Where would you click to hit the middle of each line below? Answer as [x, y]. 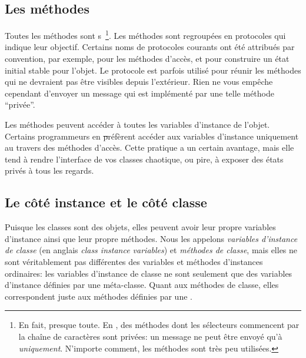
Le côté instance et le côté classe [106, 202]
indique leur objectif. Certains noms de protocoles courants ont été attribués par [150, 47]
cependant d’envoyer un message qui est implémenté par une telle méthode [139, 93]
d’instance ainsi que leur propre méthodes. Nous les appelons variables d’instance [151, 238]
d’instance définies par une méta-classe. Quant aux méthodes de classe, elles [142, 285]
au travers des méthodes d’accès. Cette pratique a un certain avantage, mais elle [149, 147]
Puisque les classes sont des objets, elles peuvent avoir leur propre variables [140, 227]
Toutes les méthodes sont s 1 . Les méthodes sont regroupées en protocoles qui [145, 34]
